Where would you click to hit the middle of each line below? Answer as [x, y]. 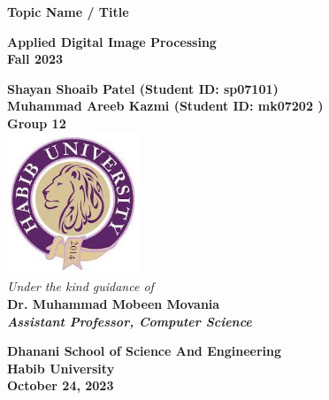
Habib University [61, 368]
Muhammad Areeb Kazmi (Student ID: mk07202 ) [165, 106]
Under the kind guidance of [80, 286]
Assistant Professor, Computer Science [130, 321]
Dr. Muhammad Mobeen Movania [114, 303]
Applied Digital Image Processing [112, 41]
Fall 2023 [35, 59]
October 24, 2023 [61, 385]
